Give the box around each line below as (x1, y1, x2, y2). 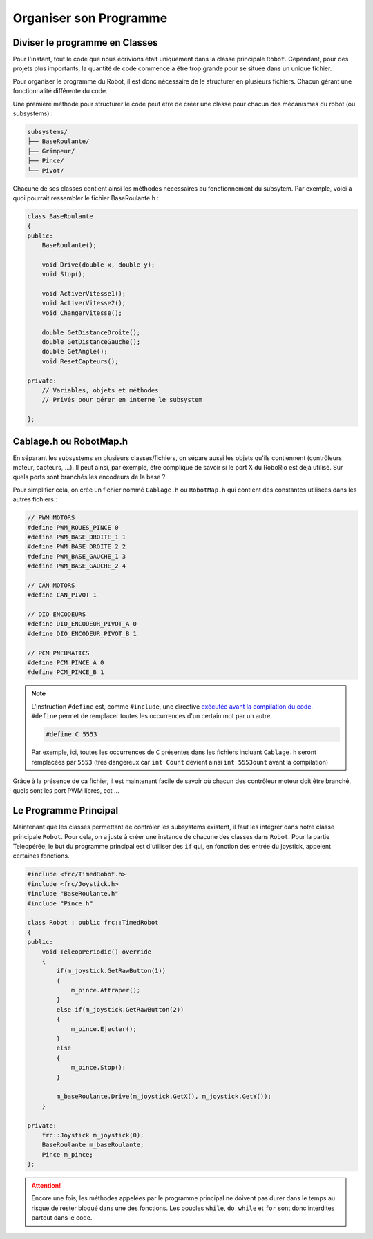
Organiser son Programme (12, 10, 168, 26)
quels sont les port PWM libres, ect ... (12, 787, 120, 795)
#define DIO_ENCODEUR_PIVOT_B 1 (27, 629, 137, 637)
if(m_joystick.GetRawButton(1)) (56, 967, 166, 975)
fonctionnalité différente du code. (12, 87, 108, 95)
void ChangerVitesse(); (41, 309, 122, 317)
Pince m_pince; (41, 1151, 93, 1158)
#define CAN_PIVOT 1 (27, 591, 97, 599)
